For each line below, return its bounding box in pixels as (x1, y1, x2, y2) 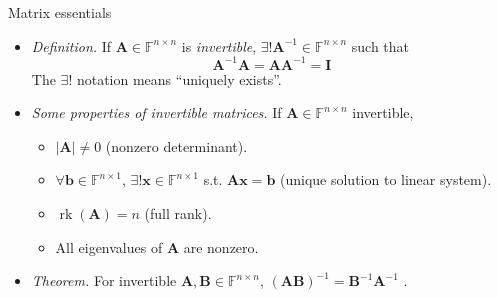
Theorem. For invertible (31, 270, 177, 291)
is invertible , (181, 35, 257, 56)
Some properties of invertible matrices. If (31, 102, 282, 123)
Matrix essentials (8, 2, 112, 22)
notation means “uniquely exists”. (76, 68, 282, 89)
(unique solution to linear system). (280, 169, 492, 190)
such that (351, 35, 410, 56)
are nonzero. (183, 236, 259, 257)
